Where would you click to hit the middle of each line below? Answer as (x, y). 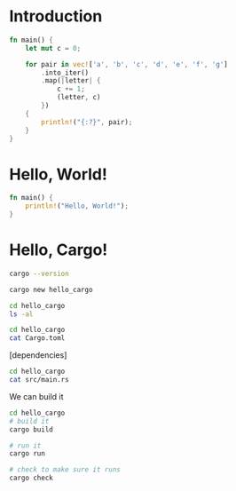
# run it (25, 446)
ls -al (21, 314)
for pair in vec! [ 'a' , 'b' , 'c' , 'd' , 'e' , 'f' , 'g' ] (127, 64)
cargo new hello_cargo (51, 289)
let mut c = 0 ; (53, 48)
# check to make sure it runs (65, 470)
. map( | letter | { (71, 81)
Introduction (56, 16)
